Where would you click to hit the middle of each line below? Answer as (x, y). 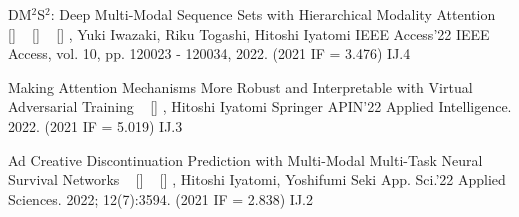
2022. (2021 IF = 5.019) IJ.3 (95, 125)
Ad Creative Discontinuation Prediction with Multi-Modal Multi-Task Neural (245, 159)
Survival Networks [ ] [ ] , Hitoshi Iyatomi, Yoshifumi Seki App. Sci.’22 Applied (257, 179)
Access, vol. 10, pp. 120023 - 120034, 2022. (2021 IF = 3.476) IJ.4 (209, 53)
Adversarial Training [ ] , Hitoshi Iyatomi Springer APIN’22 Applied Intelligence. (260, 106)
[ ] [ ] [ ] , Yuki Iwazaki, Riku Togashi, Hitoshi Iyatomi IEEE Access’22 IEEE (249, 33)
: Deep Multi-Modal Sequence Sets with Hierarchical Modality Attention (273, 14)
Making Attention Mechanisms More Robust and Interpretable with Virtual (240, 86)
